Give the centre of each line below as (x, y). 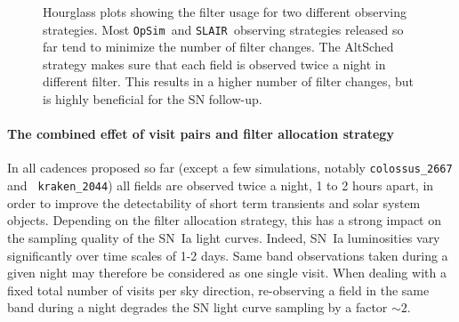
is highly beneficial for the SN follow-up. (153, 99)
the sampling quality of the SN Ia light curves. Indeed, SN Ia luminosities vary (224, 237)
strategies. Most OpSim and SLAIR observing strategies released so (223, 29)
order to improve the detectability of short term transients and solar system (214, 202)
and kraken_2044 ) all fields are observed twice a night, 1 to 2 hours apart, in (221, 185)
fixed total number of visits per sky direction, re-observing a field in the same (218, 290)
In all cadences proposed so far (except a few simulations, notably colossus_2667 (230, 168)
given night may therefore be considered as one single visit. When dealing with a (227, 273)
